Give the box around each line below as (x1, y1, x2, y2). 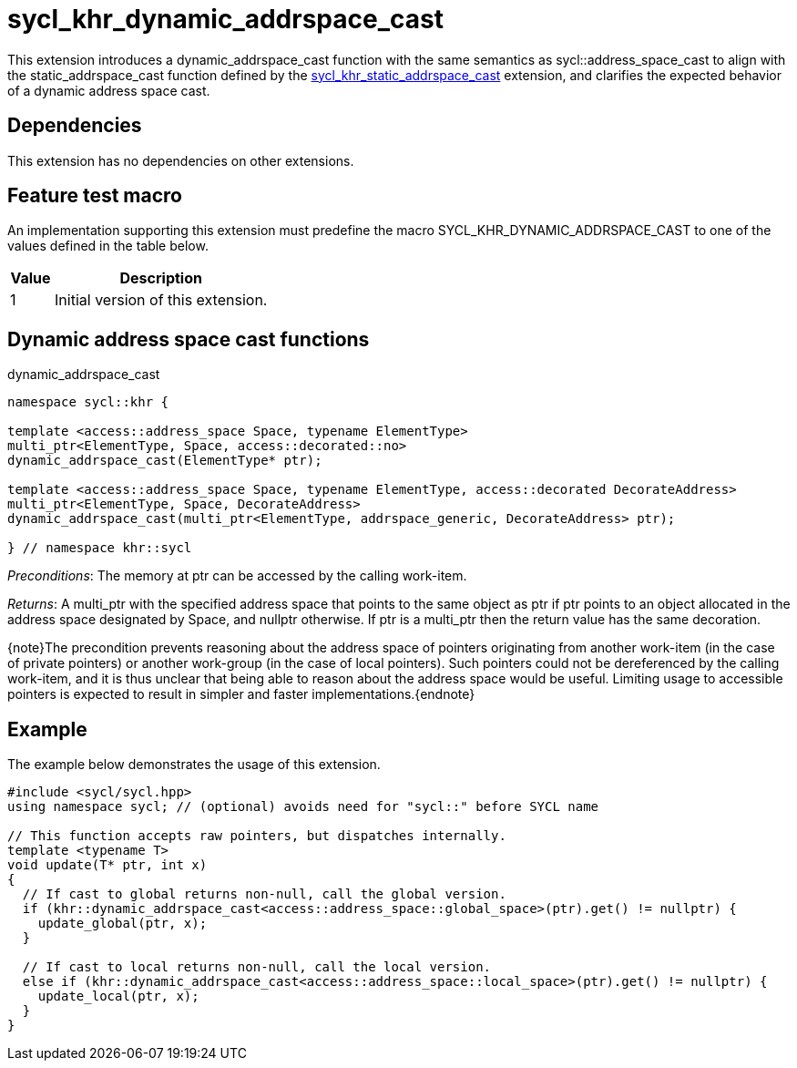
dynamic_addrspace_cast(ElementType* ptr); (7, 453, 322, 468)
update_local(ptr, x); (37, 989, 199, 1004)
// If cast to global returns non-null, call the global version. (22, 887, 506, 902)
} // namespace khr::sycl (7, 540, 192, 556)
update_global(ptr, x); (37, 916, 208, 931)
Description (119, 269, 202, 288)
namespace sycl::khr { (7, 395, 169, 410)
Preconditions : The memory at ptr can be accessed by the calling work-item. (7, 568, 467, 584)
